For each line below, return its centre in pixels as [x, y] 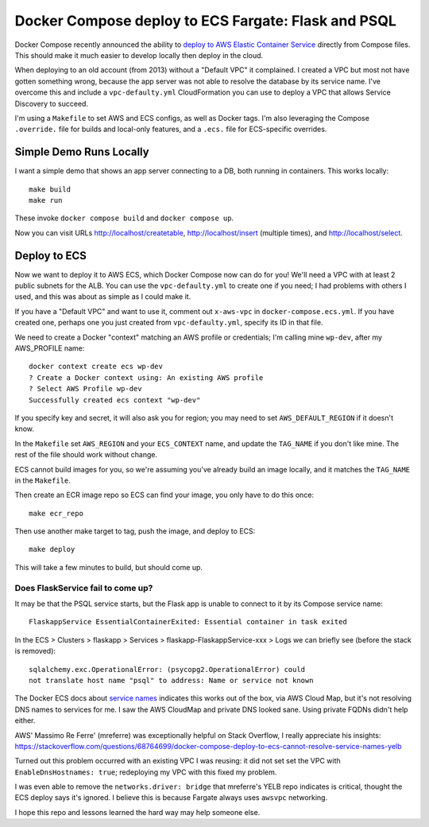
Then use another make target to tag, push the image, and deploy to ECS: [135, 531]
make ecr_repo [56, 513]
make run [46, 200]
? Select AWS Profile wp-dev [85, 389]
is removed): [35, 651]
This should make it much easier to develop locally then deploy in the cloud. [139, 55]
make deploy [52, 549]
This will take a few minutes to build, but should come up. [108, 567]
